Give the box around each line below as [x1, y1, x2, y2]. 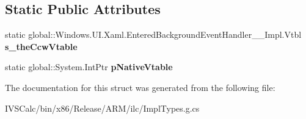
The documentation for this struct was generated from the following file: [5, 81, 275, 93]
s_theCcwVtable [5, 40, 78, 52]
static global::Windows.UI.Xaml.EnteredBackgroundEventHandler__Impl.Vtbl [5, 28, 302, 41]
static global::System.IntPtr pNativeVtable [5, 60, 173, 73]
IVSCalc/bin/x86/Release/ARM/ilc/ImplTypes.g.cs [5, 101, 200, 114]
